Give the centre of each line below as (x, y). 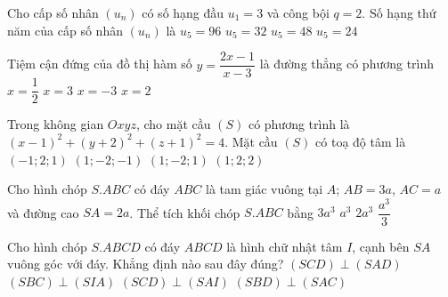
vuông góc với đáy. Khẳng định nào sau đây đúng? (146, 264)
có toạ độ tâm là (361, 141)
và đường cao (43, 212)
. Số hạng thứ (399, 12)
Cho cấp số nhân (53, 12)
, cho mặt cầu (173, 124)
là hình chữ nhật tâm (285, 246)
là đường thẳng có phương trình (347, 64)
